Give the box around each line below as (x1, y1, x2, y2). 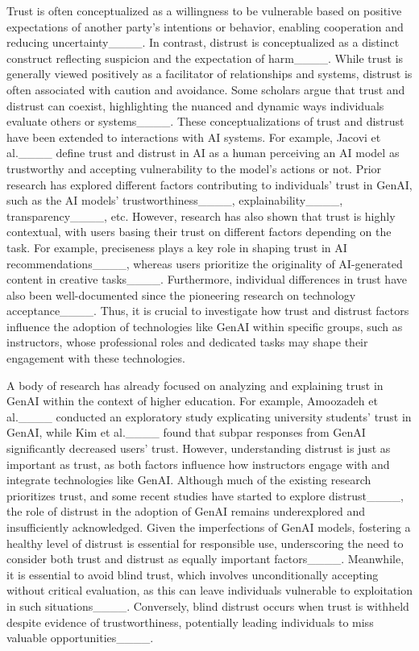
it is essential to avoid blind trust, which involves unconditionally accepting (6, 566, 379, 583)
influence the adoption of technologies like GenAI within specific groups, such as (6, 317, 403, 334)
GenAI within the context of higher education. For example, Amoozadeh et (6, 392, 378, 409)
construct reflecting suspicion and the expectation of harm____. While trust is (6, 49, 404, 66)
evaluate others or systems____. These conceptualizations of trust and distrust (6, 113, 404, 130)
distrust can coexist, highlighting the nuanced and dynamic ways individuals (6, 97, 384, 114)
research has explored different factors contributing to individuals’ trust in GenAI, (6, 176, 413, 193)
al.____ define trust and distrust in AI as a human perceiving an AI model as (6, 144, 400, 161)
